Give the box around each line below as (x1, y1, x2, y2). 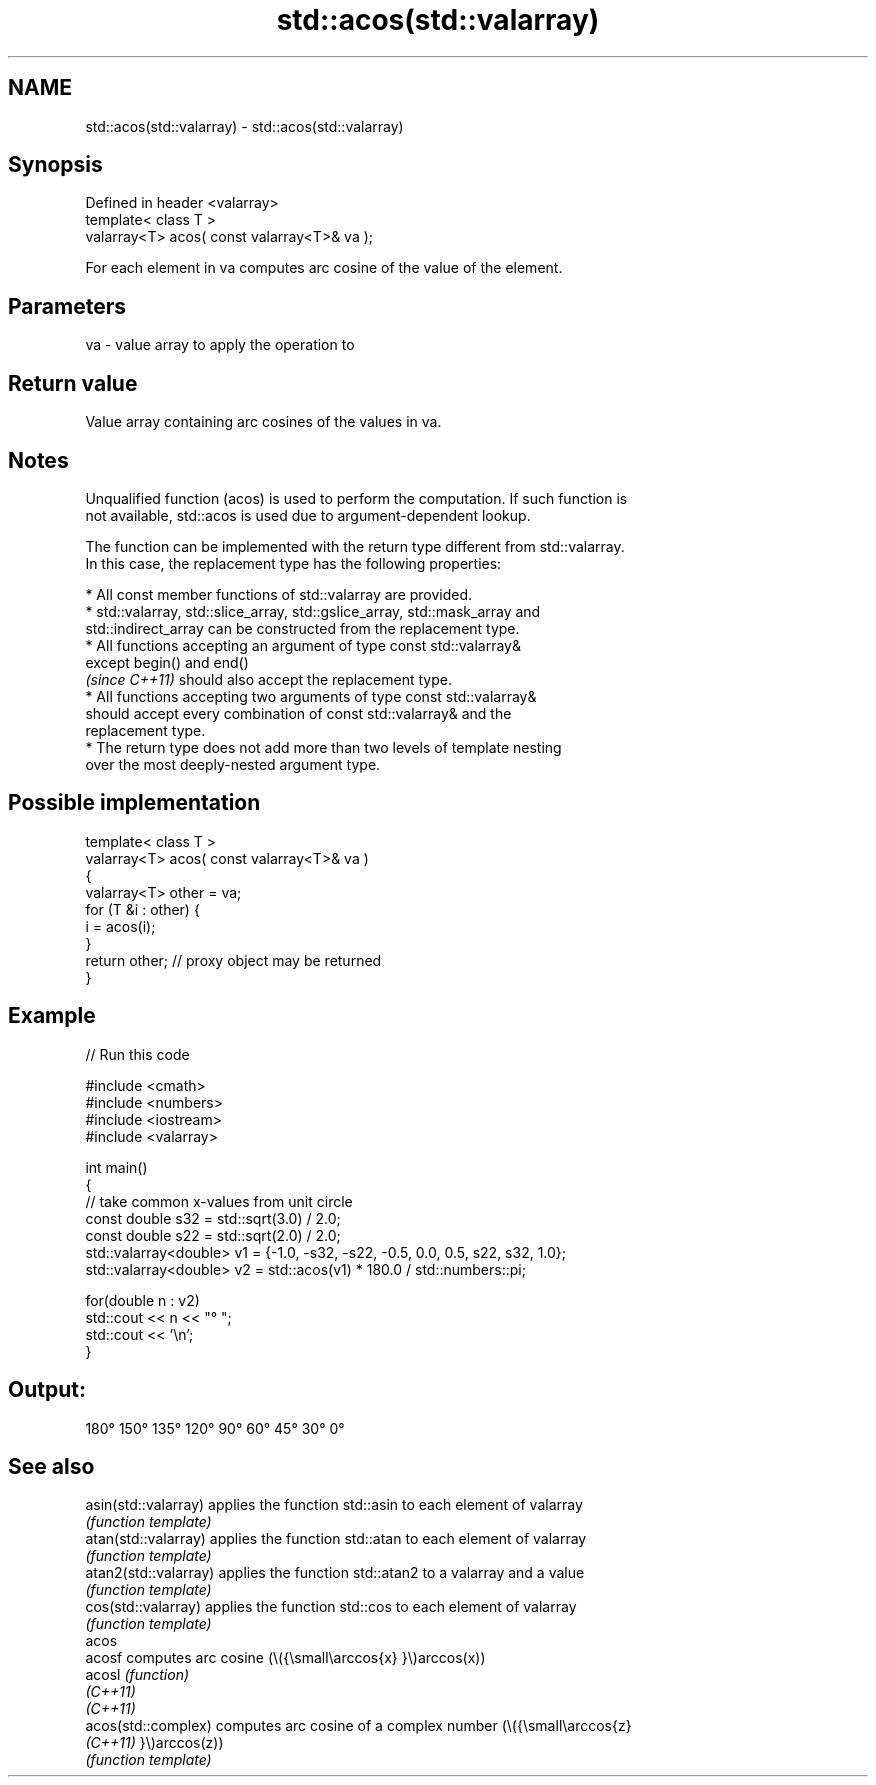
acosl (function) (85, 1666, 190, 1684)
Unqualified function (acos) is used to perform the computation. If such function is (85, 489, 628, 507)
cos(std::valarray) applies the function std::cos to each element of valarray (85, 1598, 577, 1616)
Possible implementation (8, 790, 261, 816)
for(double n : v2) (85, 1291, 200, 1309)
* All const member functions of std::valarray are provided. (85, 585, 473, 603)
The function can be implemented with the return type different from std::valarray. (85, 537, 625, 555)
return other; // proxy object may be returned (85, 951, 382, 969)
